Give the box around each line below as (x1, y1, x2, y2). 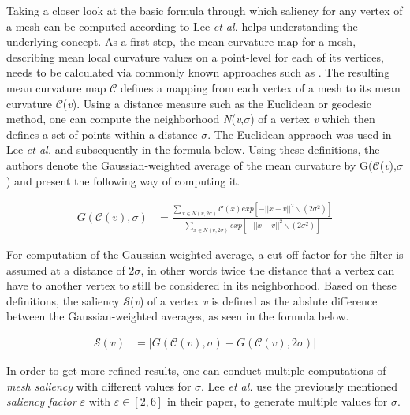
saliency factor (6, 393, 76, 409)
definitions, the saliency (6, 292, 120, 308)
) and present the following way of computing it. (6, 172, 240, 189)
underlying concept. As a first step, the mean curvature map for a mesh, (6, 33, 356, 50)
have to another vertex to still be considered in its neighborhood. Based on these (6, 277, 397, 293)
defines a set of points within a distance (6, 125, 198, 142)
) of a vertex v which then (250, 110, 375, 127)
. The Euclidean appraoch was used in (207, 125, 392, 142)
